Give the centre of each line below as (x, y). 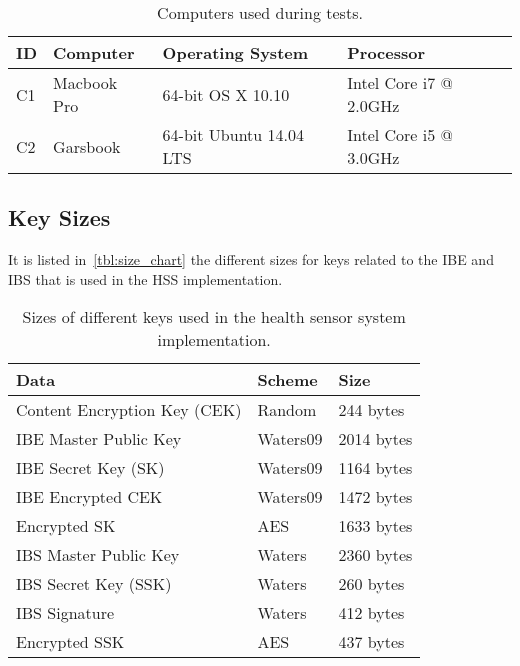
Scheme (287, 380)
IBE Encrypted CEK (89, 497)
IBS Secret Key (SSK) (94, 584)
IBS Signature (65, 613)
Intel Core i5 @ (400, 134)
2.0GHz (373, 105)
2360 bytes (375, 555)
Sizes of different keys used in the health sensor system (214, 317)
